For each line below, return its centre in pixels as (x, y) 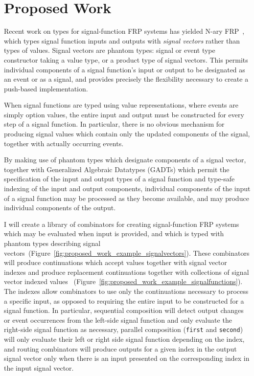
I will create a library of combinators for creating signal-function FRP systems (122, 224)
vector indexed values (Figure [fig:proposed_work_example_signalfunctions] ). (123, 281)
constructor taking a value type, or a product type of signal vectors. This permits (126, 59)
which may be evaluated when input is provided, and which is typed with (114, 233)
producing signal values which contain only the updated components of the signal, (127, 134)
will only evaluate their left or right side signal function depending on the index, (124, 339)
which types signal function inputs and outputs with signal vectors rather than (122, 40)
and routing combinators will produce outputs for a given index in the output (120, 348)
